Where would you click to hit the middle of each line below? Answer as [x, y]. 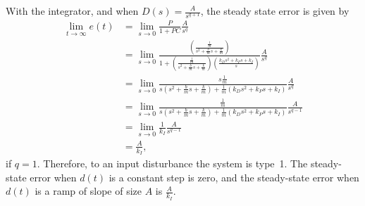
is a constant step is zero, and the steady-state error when [234, 177]
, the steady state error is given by [275, 11]
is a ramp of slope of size [88, 191]
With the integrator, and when [72, 11]
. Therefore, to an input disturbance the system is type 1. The [172, 163]
